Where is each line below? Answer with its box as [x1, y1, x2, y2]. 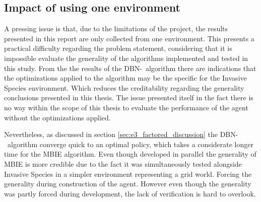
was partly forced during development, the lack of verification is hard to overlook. [4, 188, 256, 198]
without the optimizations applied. [4, 112, 111, 122]
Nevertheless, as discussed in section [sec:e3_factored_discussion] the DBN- [4, 129, 238, 140]
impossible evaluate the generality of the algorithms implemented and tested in [4, 52, 248, 63]
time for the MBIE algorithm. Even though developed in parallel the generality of [4, 149, 256, 159]
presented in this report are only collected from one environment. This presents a [4, 33, 254, 43]
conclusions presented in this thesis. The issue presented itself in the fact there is [4, 92, 253, 103]
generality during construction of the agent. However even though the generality [4, 178, 251, 189]
